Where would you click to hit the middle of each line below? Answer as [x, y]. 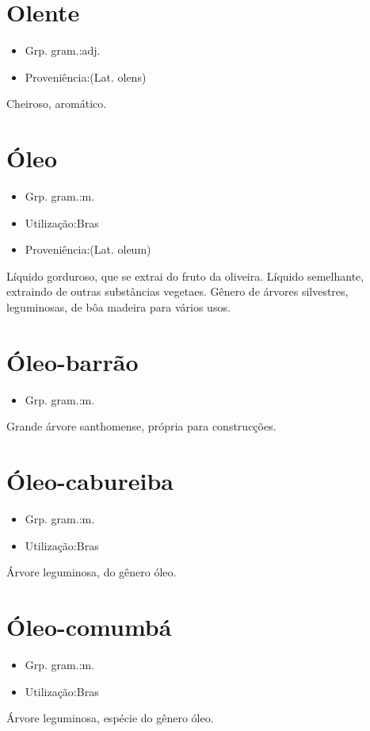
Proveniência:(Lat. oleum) [88, 249]
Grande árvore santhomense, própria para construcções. [141, 426]
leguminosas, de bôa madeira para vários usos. [118, 307]
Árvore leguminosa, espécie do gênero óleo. [110, 718]
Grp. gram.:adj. [63, 50]
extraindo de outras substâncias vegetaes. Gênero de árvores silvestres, [177, 291]
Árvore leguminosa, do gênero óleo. [92, 572]
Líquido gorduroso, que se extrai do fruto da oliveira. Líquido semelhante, [185, 276]
